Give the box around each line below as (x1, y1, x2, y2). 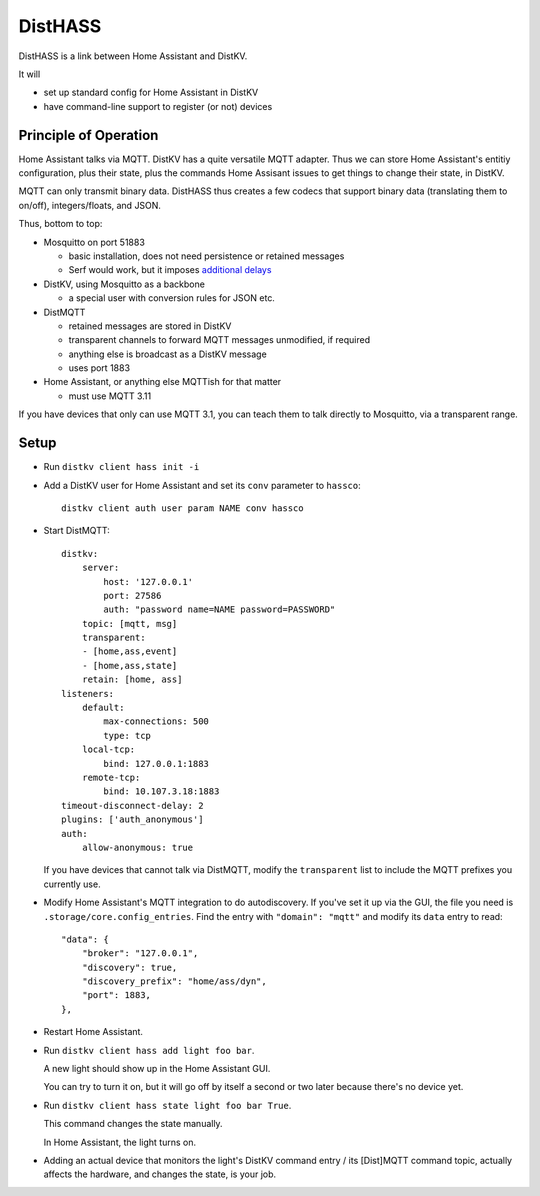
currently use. (43, 878, 101, 890)
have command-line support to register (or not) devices (43, 100, 273, 112)
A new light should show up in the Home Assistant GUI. (43, 1063, 271, 1075)
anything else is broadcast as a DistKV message (68, 348, 267, 360)
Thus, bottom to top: (18, 218, 103, 230)
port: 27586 (103, 590, 162, 601)
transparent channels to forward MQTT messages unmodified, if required (68, 334, 370, 346)
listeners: (61, 688, 115, 699)
